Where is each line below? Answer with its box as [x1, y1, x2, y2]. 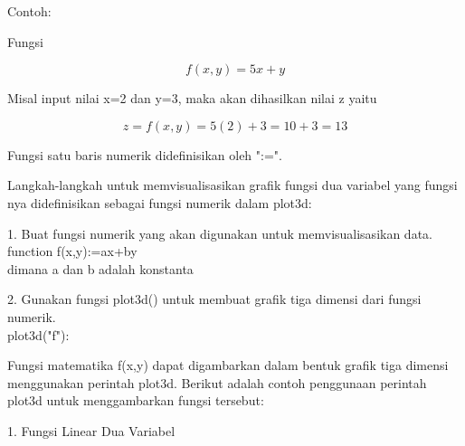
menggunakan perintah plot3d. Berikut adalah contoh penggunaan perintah [7, 373, 427, 392]
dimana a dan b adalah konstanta [7, 259, 194, 278]
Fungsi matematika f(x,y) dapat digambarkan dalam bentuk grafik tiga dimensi [7, 356, 449, 375]
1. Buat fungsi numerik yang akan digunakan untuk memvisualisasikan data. [7, 223, 432, 242]
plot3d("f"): [7, 325, 70, 344]
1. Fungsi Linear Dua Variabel [7, 421, 176, 440]
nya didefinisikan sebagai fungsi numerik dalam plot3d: [7, 193, 312, 212]
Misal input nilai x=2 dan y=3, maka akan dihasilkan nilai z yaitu [7, 89, 377, 108]
